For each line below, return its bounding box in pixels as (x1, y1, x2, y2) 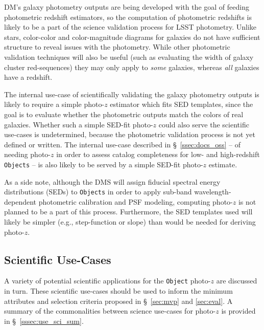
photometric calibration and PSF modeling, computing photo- (38, 196, 233, 207)
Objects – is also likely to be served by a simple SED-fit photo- (4, 159, 203, 169)
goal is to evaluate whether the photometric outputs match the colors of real (4, 108, 244, 119)
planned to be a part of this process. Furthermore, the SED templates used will (4, 206, 253, 217)
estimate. (208, 159, 237, 169)
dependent (4, 196, 37, 207)
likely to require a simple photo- (4, 99, 105, 109)
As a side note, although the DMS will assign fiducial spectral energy (4, 176, 221, 187)
